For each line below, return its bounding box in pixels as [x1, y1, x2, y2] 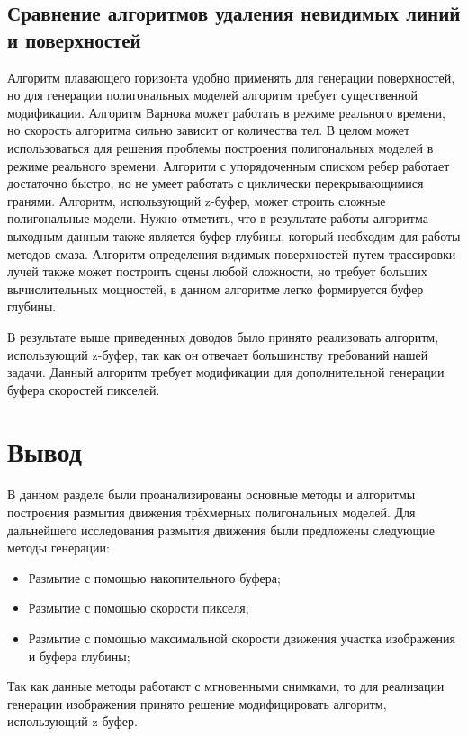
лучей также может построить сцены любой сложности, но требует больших [7, 262, 427, 281]
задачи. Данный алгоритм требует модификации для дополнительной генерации [7, 363, 445, 381]
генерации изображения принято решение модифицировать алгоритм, [7, 694, 387, 713]
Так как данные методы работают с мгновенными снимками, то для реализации [7, 677, 445, 696]
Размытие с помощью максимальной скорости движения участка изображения [28, 628, 455, 647]
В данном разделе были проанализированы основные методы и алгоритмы [7, 485, 416, 504]
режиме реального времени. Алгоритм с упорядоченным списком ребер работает [7, 156, 450, 175]
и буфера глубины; [28, 646, 130, 665]
